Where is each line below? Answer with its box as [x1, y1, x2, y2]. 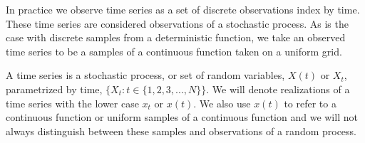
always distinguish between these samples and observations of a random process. [6, 123, 357, 138]
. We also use [193, 95, 251, 110]
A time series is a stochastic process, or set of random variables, [6, 68, 285, 83]
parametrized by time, [6, 81, 103, 96]
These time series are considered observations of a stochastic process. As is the [6, 16, 349, 31]
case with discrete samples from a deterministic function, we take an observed [6, 30, 346, 45]
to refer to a [284, 95, 336, 110]
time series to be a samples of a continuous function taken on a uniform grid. [6, 43, 342, 58]
